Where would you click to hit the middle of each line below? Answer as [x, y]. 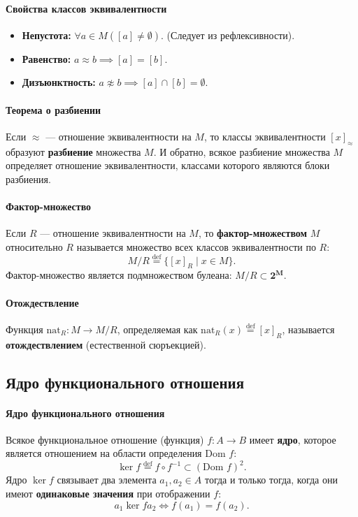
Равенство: [46, 58]
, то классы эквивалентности [265, 136]
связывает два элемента [107, 480]
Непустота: [46, 35]
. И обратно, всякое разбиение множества [242, 151]
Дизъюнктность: [59, 82]
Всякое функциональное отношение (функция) [105, 439]
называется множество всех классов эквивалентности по [196, 246]
